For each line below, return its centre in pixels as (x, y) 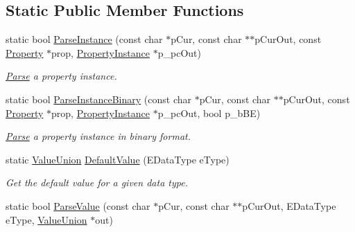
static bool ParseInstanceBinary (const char (98, 99)
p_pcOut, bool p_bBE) (209, 113)
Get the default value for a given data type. (97, 182)
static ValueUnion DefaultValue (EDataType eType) (118, 159)
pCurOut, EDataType (289, 205)
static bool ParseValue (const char (78, 205)
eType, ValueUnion (46, 219)
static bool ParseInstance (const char (84, 39)
